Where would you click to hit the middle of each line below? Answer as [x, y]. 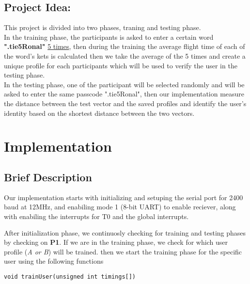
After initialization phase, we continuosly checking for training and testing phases [125, 232]
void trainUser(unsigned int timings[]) [70, 276]
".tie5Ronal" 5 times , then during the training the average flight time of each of [125, 46]
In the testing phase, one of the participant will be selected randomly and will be [124, 84]
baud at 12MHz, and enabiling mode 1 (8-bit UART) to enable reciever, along [120, 207]
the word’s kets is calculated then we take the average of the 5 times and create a [125, 55]
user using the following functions [54, 261]
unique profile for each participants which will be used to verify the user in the [121, 65]
